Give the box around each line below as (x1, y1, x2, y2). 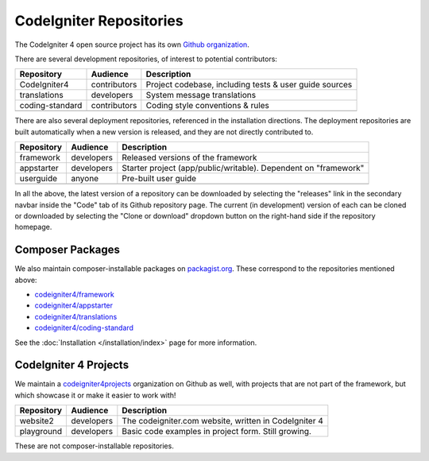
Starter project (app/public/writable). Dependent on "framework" (122, 163, 365, 174)
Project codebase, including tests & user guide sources (145, 79, 353, 91)
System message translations (145, 90, 257, 101)
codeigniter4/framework (34, 289, 114, 299)
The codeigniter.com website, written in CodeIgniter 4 (122, 416, 323, 427)
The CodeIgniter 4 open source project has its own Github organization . (14, 40, 249, 49)
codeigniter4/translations (34, 312, 118, 321)
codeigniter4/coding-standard (34, 323, 134, 333)
